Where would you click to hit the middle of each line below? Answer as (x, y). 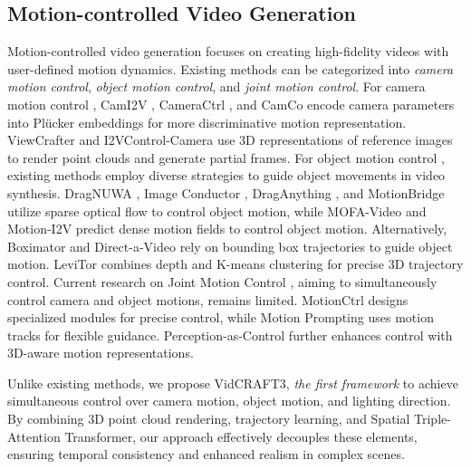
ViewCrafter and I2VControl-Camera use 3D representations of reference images (230, 140)
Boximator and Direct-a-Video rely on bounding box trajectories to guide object (230, 246)
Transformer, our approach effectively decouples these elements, (241, 436)
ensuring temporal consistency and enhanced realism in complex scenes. (206, 454)
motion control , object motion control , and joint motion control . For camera (216, 86)
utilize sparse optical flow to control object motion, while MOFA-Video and (217, 211)
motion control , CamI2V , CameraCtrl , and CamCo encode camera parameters (231, 104)
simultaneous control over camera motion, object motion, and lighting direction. (229, 401)
